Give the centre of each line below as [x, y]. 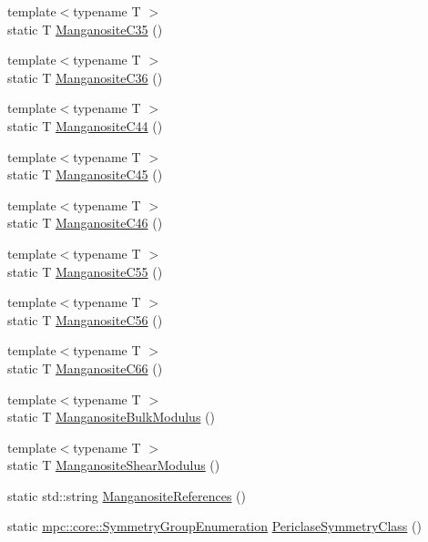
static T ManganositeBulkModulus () [111, 417]
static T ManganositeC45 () [85, 174]
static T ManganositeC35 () [85, 29]
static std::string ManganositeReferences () [127, 495]
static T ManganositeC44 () [85, 125]
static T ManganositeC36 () [85, 77]
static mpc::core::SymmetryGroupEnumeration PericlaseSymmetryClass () [214, 526]
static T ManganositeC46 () [85, 223]
